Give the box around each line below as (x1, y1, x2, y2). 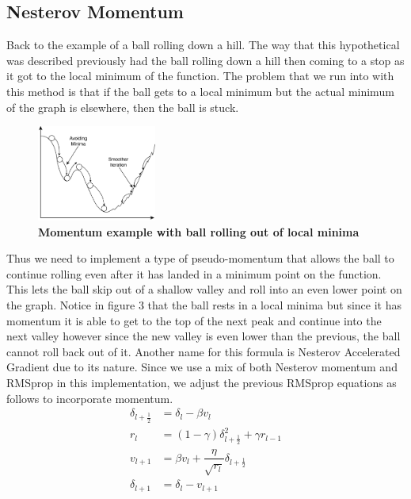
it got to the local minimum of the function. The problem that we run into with (6, 67, 394, 84)
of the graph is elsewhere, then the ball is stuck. (6, 98, 239, 115)
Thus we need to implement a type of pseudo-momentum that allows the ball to (6, 250, 394, 267)
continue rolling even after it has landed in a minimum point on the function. (6, 265, 382, 282)
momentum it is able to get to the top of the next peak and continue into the (6, 312, 382, 328)
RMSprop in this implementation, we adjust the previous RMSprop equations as (6, 374, 397, 391)
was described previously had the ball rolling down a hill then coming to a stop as (6, 52, 405, 68)
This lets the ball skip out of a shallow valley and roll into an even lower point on (6, 281, 402, 297)
